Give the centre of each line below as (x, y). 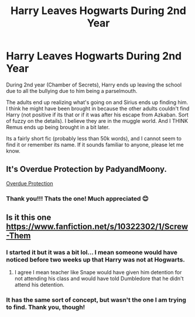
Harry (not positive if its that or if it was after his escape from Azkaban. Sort (97, 115)
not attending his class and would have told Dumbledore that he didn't (99, 278)
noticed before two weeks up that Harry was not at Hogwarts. (96, 260)
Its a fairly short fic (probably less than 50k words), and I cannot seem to (94, 138)
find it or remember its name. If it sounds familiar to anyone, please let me (95, 144)
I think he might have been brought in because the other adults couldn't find (98, 108)
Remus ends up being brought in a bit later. (58, 127)
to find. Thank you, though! (46, 307)
